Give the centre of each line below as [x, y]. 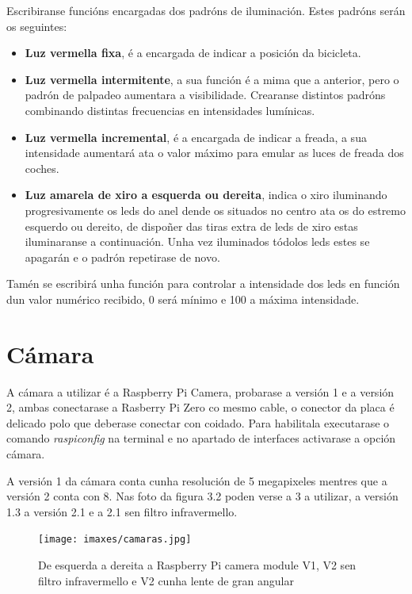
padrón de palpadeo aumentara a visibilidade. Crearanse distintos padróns [205, 95]
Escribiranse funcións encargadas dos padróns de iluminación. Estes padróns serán [206, 10]
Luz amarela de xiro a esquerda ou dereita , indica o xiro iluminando [206, 195]
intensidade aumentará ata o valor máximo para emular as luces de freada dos [214, 153]
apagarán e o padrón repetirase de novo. [122, 257]
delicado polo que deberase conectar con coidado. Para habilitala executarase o [198, 422]
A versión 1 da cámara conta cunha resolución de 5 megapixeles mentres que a [197, 480]
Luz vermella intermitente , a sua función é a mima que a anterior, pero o [212, 79]
